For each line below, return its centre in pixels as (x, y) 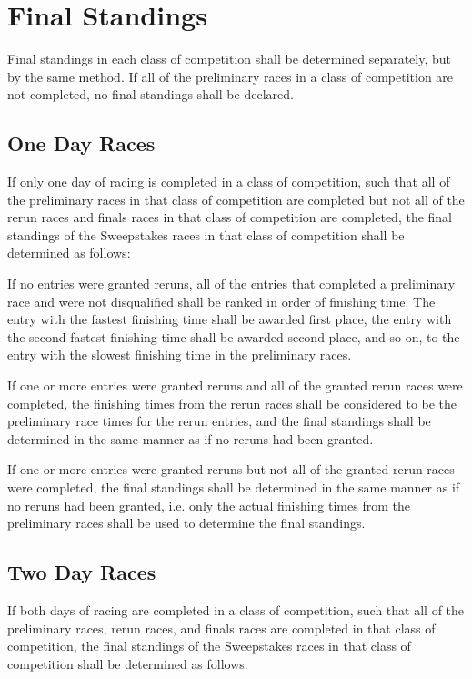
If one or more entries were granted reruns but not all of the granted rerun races (231, 469)
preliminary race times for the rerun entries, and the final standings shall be (219, 421)
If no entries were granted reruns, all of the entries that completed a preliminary (231, 284)
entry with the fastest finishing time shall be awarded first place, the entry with (230, 319)
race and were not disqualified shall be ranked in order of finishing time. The (221, 301)
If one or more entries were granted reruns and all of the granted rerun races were (235, 385)
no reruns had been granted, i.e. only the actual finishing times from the (209, 505)
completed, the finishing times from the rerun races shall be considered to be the (232, 403)
